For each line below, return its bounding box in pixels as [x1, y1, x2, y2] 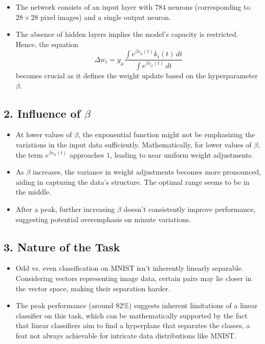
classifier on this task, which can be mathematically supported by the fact [15, 310, 248, 320]
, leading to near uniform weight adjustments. [110, 149, 254, 160]
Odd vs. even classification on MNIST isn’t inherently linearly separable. [15, 263, 244, 273]
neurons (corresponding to [168, 2, 250, 12]
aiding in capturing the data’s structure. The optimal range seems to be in [15, 176, 250, 187]
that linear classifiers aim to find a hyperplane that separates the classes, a [15, 320, 250, 331]
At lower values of [15, 129, 72, 140]
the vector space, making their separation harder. [15, 283, 170, 293]
